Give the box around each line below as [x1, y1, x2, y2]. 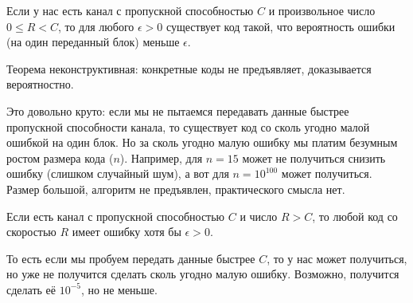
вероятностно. [6, 76, 74, 92]
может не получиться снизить [242, 149, 386, 166]
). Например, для [119, 149, 203, 166]
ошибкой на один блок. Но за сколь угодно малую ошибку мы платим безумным [6, 134, 398, 151]
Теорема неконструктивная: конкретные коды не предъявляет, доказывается [6, 60, 372, 77]
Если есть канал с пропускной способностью [6, 207, 225, 224]
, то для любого [57, 18, 134, 34]
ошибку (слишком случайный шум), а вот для [6, 165, 229, 182]
